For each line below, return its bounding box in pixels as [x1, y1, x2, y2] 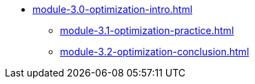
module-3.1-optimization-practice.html [60, 25, 234, 36]
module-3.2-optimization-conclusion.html [60, 46, 249, 57]
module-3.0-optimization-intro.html [32, 3, 193, 15]
